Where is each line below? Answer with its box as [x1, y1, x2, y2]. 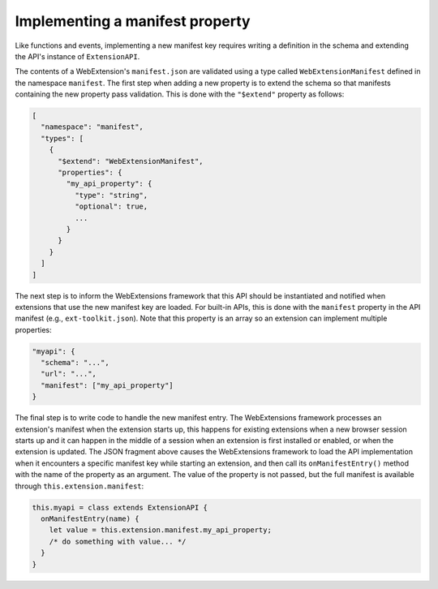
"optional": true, [74, 202, 148, 211]
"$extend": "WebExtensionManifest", [58, 157, 204, 166]
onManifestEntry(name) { [41, 514, 140, 523]
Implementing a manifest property [15, 12, 251, 30]
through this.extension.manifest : [15, 481, 144, 491]
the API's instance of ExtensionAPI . [15, 51, 140, 61]
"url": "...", [41, 369, 97, 379]
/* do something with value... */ [49, 536, 187, 546]
